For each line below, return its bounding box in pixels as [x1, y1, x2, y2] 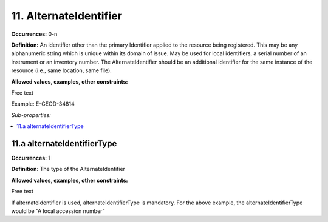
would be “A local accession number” [11, 207, 105, 215]
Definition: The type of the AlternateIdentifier [11, 166, 126, 173]
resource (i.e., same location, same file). [11, 67, 112, 74]
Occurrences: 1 [11, 154, 51, 161]
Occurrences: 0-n [11, 30, 58, 38]
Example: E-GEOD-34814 [11, 100, 75, 107]
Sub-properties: [11, 111, 51, 118]
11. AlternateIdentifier [11, 9, 123, 22]
